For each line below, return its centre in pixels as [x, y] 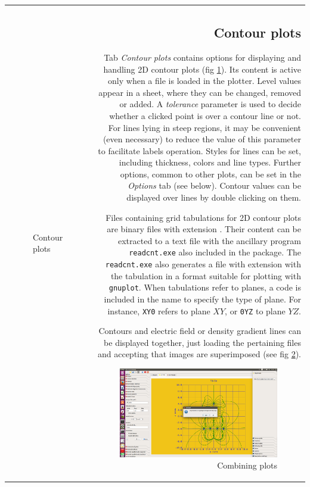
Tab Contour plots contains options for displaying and [202, 57]
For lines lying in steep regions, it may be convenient [204, 127]
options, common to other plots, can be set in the [210, 174]
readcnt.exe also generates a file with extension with [203, 264]
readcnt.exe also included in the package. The [215, 252]
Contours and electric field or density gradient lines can [200, 331]
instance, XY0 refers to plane [159, 310]
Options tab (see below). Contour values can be [214, 185]
